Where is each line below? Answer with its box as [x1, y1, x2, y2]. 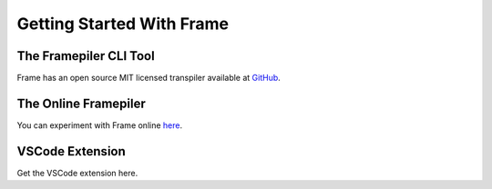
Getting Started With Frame [16, 14, 230, 34]
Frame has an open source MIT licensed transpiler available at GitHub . [16, 73, 282, 84]
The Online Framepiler [16, 95, 146, 111]
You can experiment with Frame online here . [16, 119, 182, 131]
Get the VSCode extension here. [16, 167, 138, 178]
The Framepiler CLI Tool [16, 48, 155, 64]
